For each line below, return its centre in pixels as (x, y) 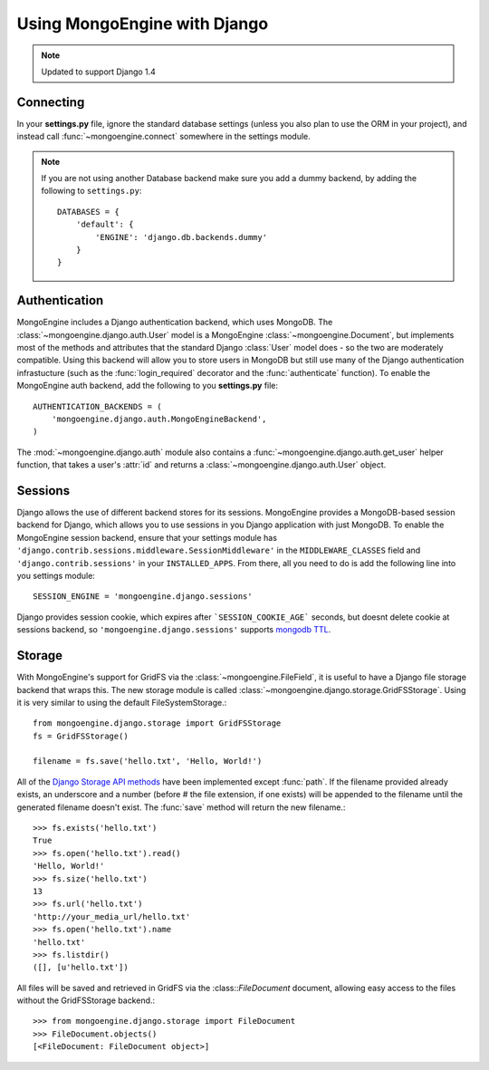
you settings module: (56, 576)
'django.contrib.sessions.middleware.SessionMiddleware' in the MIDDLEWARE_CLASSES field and (219, 550)
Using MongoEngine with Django (143, 24)
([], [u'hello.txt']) (81, 968)
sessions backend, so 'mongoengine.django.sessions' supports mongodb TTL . (174, 630)
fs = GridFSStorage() (81, 736)
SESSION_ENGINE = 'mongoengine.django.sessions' (143, 597)
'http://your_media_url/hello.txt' (112, 916)
